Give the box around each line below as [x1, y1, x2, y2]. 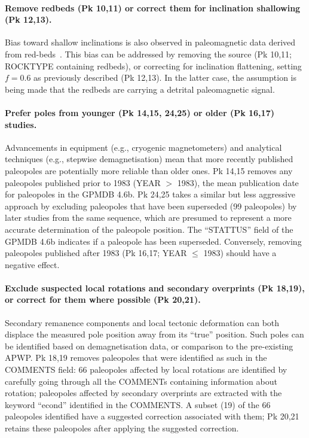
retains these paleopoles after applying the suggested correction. [5, 422, 239, 434]
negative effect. [5, 258, 60, 270]
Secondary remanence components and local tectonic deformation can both [5, 316, 280, 328]
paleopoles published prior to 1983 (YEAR [5, 176, 161, 188]
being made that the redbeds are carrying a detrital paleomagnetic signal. [5, 83, 275, 95]
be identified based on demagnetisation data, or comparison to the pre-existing [5, 339, 293, 352]
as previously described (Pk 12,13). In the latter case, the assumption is [33, 71, 296, 84]
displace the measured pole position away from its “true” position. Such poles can [5, 328, 304, 340]
